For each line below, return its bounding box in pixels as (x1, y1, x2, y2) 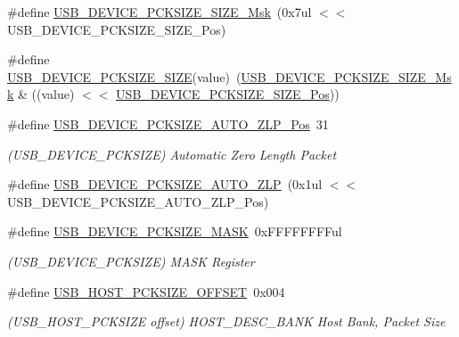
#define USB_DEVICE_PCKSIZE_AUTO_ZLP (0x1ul (7, 175, 323, 193)
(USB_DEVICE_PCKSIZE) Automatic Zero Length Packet (7, 144, 337, 163)
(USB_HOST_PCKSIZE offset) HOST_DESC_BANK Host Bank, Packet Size (7, 312, 446, 331)
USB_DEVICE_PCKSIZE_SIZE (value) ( (7, 67, 242, 86)
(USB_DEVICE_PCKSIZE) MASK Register (7, 251, 255, 270)
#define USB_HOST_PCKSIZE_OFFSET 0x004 (7, 282, 285, 300)
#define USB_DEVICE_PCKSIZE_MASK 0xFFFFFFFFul (7, 222, 342, 241)
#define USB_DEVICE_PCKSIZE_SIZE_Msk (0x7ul (7, 3, 312, 21)
